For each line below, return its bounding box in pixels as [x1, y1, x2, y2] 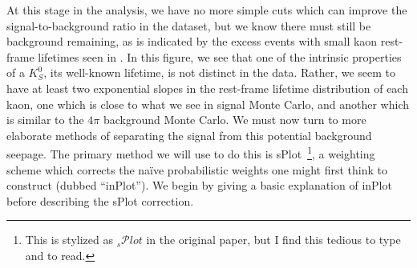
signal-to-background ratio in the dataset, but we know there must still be [6, 17, 371, 34]
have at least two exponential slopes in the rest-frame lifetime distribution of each [6, 79, 408, 96]
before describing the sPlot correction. [6, 192, 194, 209]
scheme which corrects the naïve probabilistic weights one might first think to [6, 161, 387, 178]
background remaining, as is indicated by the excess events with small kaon [6, 33, 378, 50]
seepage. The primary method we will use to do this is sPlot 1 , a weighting [6, 143, 375, 162]
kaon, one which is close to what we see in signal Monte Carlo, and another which [6, 95, 410, 112]
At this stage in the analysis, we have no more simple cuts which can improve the [6, 2, 407, 18]
